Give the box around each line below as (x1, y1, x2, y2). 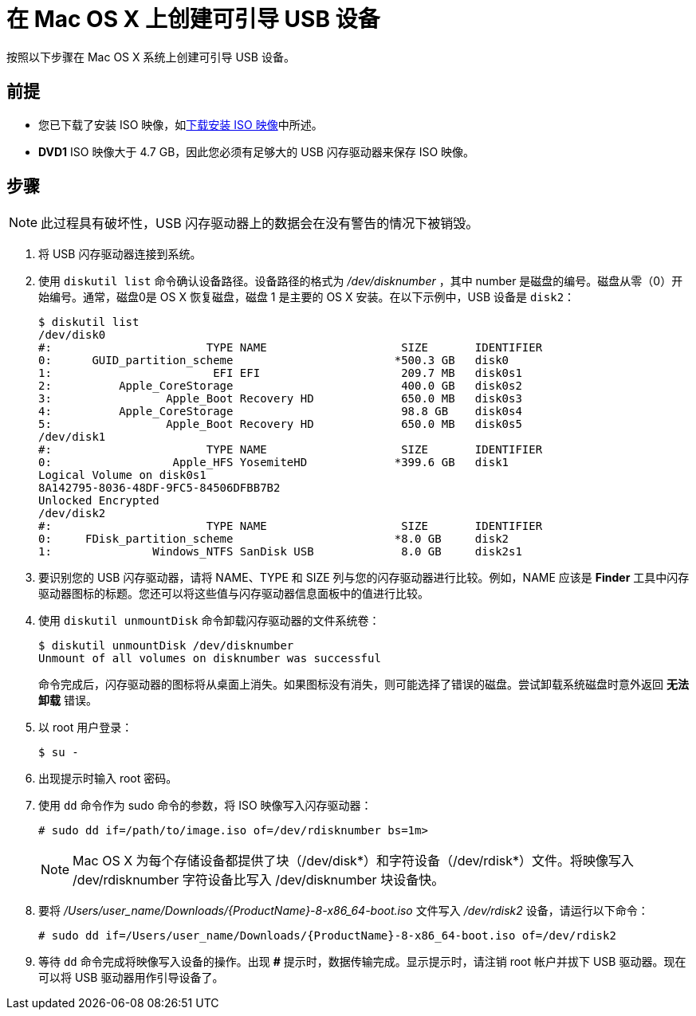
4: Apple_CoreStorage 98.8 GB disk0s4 (38, 405, 522, 418)
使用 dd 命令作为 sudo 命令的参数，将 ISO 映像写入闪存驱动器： (38, 798, 372, 813)
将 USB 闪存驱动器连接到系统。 (38, 247, 202, 261)
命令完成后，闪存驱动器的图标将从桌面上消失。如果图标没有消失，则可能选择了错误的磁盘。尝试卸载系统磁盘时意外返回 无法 (38, 677, 689, 692)
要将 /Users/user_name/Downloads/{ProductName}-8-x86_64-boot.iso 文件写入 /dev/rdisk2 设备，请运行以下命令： (38, 904, 649, 918)
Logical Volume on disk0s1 (38, 469, 206, 482)
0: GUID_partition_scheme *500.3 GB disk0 (38, 354, 509, 367)
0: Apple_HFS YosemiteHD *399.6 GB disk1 (38, 456, 509, 469)
